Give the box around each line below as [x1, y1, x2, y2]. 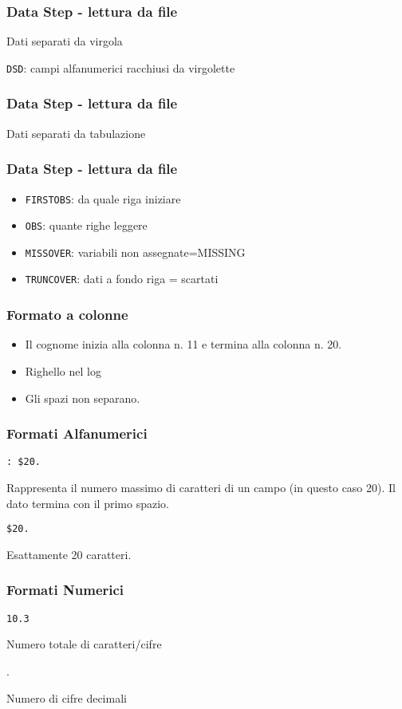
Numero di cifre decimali [6, 689, 127, 706]
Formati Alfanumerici [6, 423, 148, 443]
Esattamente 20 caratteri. [6, 546, 132, 562]
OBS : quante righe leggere [25, 217, 148, 234]
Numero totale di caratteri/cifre [6, 636, 162, 652]
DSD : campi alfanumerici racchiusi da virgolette [6, 59, 235, 76]
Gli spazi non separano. [25, 389, 140, 406]
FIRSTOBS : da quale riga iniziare [25, 190, 181, 207]
